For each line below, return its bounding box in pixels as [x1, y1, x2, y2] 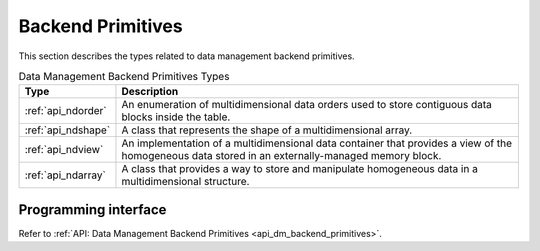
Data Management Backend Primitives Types [18, 70, 230, 84]
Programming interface [18, 201, 167, 218]
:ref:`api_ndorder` [24, 104, 107, 118]
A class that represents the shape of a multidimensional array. [121, 123, 413, 137]
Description [121, 85, 179, 99]
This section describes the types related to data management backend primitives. [18, 50, 355, 62]
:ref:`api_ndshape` [24, 123, 111, 137]
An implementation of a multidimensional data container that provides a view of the [121, 136, 512, 150]
